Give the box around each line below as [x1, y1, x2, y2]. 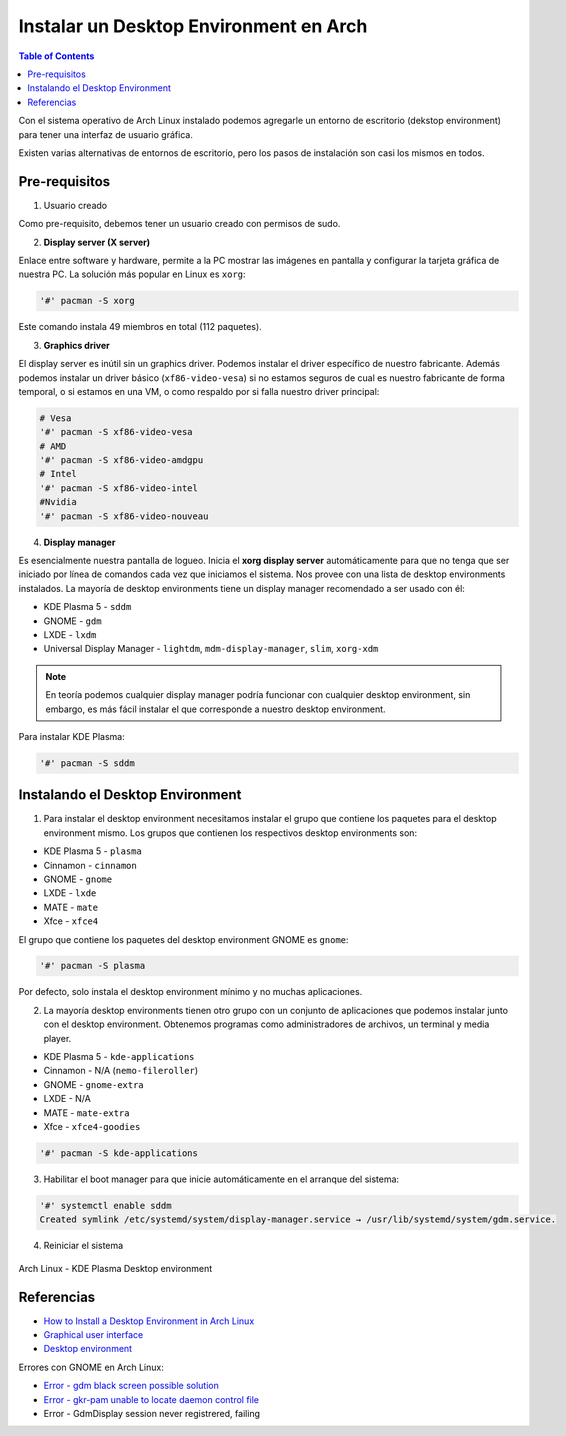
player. [43, 1032, 72, 1044]
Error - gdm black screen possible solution [43, 1380, 219, 1392]
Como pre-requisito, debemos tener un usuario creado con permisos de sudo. [18, 218, 341, 230]
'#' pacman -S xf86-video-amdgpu [39, 455, 204, 466]
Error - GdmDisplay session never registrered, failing [43, 1407, 260, 1419]
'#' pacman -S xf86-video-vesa [39, 426, 194, 438]
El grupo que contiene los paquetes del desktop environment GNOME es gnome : [18, 933, 349, 945]
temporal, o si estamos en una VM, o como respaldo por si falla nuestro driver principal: [18, 385, 380, 397]
